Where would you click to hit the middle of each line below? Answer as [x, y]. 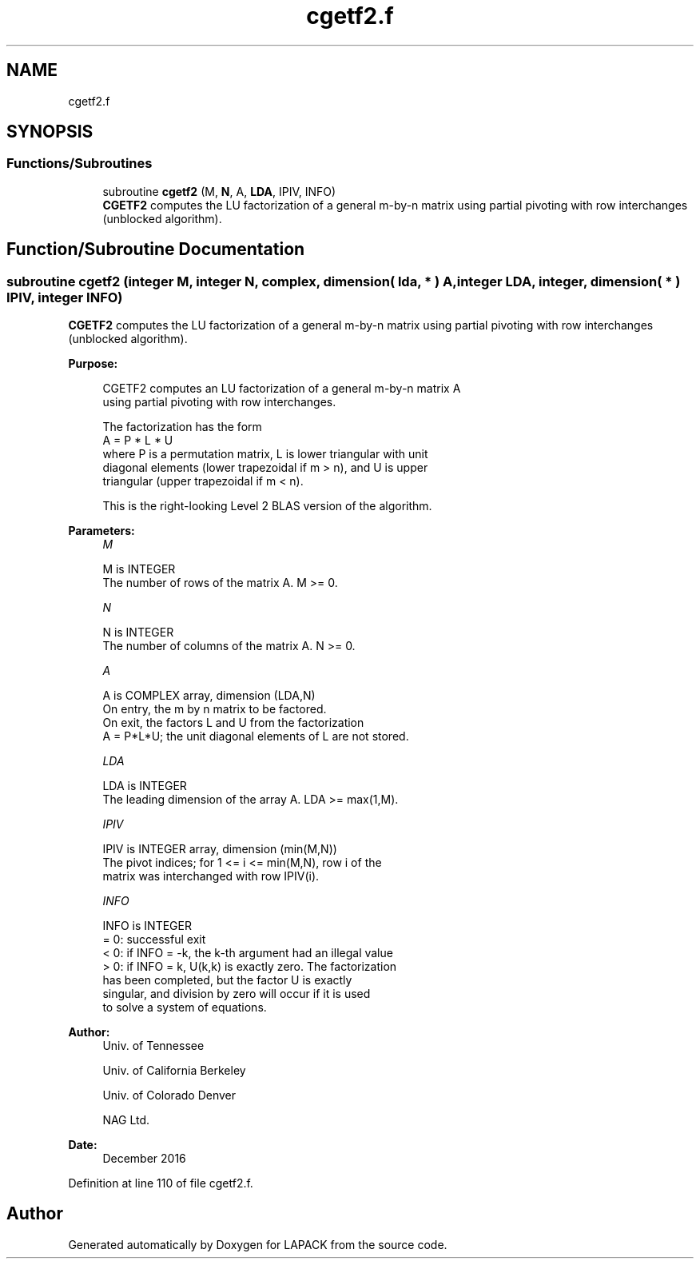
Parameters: [101, 531]
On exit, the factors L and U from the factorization [233, 723]
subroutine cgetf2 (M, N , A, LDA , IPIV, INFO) [219, 191]
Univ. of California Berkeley [174, 1071]
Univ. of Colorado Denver [169, 1095]
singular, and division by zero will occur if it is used [237, 994]
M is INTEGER [139, 569]
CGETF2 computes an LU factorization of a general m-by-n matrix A [282, 389]
